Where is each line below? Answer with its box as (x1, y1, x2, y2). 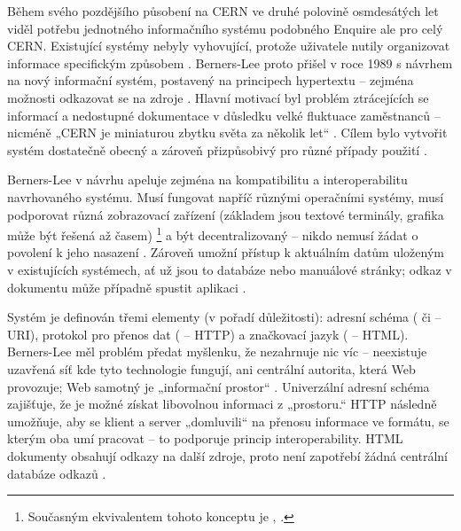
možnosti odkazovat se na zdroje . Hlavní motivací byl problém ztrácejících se (7, 88, 429, 106)
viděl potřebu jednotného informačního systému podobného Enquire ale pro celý (7, 19, 443, 37)
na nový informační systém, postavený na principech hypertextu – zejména (7, 71, 414, 90)
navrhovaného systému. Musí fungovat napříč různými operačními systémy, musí (7, 187, 444, 206)
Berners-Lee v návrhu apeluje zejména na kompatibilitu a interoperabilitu (7, 170, 408, 189)
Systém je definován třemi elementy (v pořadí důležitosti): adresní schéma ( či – (7, 308, 441, 326)
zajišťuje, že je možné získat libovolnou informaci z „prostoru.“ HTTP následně (7, 394, 437, 413)
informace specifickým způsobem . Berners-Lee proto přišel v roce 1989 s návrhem (7, 53, 453, 72)
